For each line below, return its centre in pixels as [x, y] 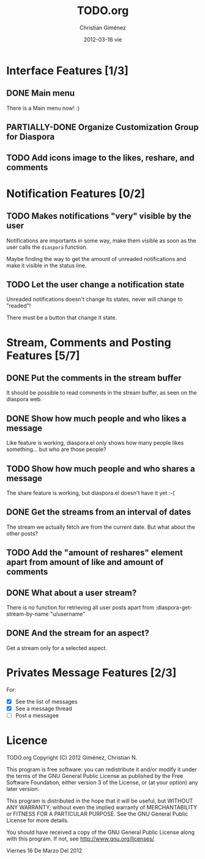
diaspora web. [24, 399]
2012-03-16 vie [103, 39]
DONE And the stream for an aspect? [78, 633]
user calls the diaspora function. [47, 247]
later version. [23, 789]
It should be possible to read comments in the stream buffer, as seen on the [102, 393]
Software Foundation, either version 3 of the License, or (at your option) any [102, 782]
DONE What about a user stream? [72, 593]
